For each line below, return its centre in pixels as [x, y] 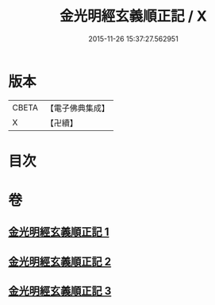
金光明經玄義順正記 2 [60, 262]
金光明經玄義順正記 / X [133, 16]
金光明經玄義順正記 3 [60, 291]
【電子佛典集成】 [77, 108]
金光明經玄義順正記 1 [59, 232]
